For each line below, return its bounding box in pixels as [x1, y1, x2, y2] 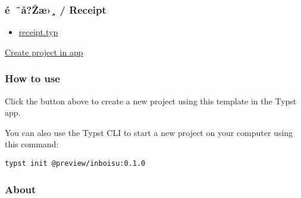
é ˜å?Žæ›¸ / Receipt [5, 2, 106, 17]
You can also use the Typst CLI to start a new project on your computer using [5, 126, 293, 138]
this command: [5, 138, 59, 150]
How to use [5, 71, 60, 86]
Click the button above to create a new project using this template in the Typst [5, 94, 297, 107]
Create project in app [5, 45, 83, 58]
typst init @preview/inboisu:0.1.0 [5, 159, 146, 168]
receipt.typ [18, 26, 58, 38]
